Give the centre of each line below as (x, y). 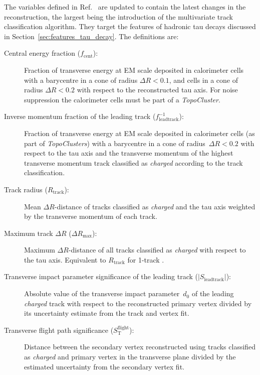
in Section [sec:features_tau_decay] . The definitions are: (91, 36)
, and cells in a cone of (204, 80)
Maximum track (29, 233)
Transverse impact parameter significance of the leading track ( (101, 276)
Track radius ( (26, 189)
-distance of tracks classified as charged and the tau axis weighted (155, 206)
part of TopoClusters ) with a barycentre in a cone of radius (115, 143)
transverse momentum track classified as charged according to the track (134, 162)
